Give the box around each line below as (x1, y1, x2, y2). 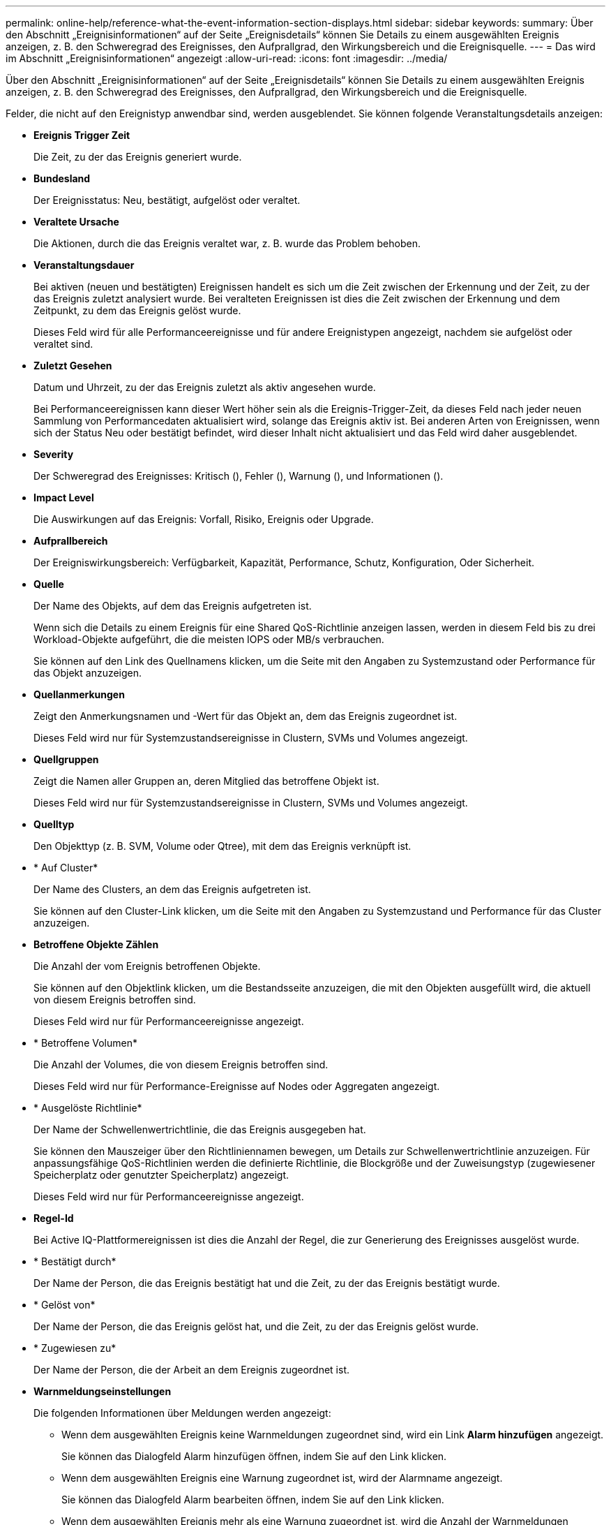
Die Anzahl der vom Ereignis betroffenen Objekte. (33, 960, 261, 972)
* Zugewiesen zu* (33, 1342, 116, 1354)
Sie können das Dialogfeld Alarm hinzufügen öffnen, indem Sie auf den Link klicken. (61, 1450, 447, 1462)
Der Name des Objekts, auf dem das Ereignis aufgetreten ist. (33, 600, 312, 612)
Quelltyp (33, 818, 75, 830)
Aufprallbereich (33, 535, 108, 547)
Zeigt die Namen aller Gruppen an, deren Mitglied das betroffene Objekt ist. (33, 775, 379, 787)
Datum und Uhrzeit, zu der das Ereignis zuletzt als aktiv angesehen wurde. (33, 381, 376, 393)
